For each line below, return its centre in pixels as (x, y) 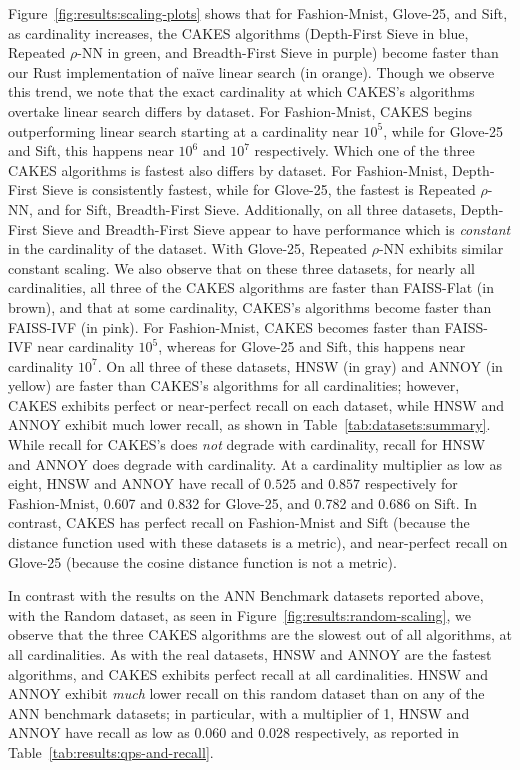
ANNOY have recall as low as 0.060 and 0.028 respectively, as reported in (234, 732)
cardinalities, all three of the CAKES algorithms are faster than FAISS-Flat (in (251, 287)
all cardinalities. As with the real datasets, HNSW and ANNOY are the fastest (250, 654)
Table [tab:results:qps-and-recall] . (111, 751)
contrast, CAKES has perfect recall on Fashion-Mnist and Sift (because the (239, 522)
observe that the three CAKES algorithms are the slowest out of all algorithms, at (260, 634)
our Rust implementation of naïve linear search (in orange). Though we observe (251, 71)
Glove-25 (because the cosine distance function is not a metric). (202, 561)
